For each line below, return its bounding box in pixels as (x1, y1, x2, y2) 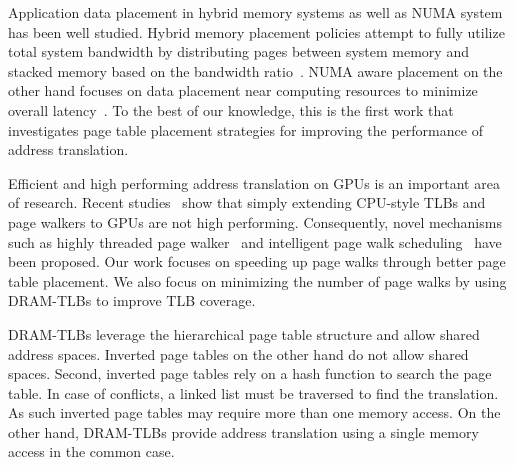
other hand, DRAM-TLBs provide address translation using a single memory (8, 421, 479, 442)
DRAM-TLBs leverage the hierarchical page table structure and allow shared (8, 323, 480, 344)
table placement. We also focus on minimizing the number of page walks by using (8, 270, 507, 291)
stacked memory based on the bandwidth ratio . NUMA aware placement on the (8, 60, 503, 81)
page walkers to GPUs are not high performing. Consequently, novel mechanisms (8, 211, 502, 232)
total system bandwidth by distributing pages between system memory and (8, 41, 469, 62)
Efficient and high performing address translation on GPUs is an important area (8, 172, 500, 193)
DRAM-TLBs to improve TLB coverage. (8, 290, 256, 311)
